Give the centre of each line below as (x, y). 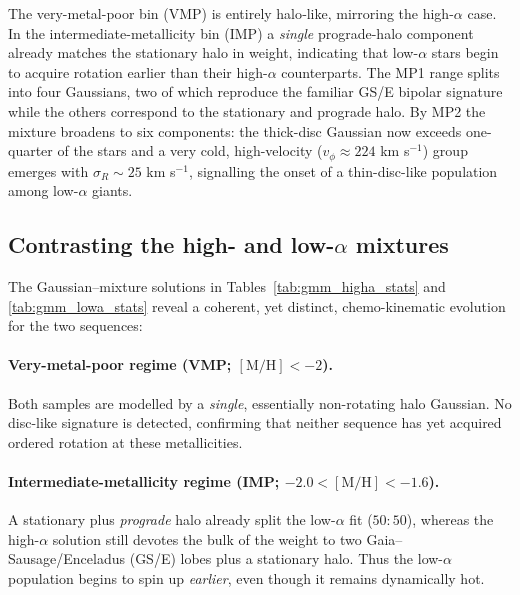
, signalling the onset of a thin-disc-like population (343, 170)
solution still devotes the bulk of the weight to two (207, 538)
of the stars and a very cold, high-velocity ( (190, 150)
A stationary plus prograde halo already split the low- (172, 519)
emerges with (48, 170)
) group (445, 150)
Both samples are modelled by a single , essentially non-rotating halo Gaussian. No (260, 402)
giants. (112, 190)
